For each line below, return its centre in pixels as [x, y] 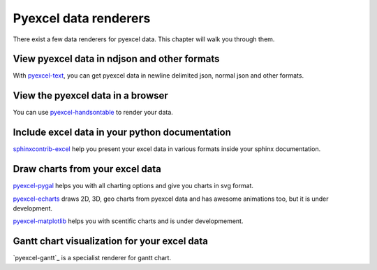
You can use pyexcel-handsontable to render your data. [93, 113]
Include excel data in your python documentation [122, 133]
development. [32, 208]
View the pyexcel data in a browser [91, 95]
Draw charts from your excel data [87, 169]
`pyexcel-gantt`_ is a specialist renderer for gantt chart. [92, 258]
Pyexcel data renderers [82, 18]
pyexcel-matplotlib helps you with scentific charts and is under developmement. [128, 221]
